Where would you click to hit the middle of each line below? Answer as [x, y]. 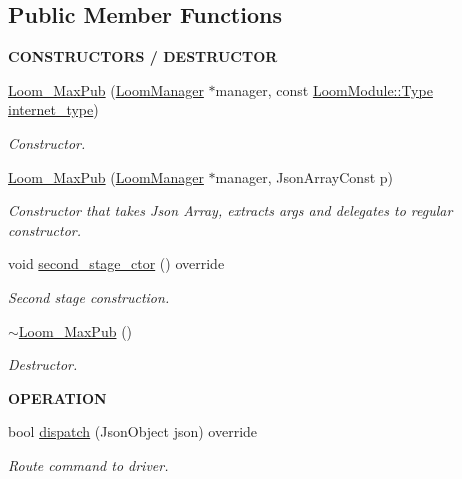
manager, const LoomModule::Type [324, 89]
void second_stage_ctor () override [116, 263]
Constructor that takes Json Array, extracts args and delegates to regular [230, 210]
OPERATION [57, 397]
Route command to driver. [88, 464]
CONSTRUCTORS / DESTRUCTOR [143, 56]
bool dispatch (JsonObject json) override [133, 431]
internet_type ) [53, 109]
